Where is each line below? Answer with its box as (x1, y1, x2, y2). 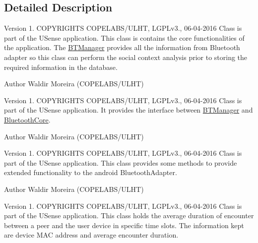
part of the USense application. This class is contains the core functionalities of (4, 32, 245, 43)
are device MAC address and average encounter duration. (4, 230, 179, 240)
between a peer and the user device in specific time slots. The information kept (4, 220, 244, 230)
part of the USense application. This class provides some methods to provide (4, 157, 237, 168)
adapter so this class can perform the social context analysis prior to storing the (4, 52, 248, 62)
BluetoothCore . (4, 114, 51, 124)
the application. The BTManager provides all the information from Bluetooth (4, 42, 240, 53)
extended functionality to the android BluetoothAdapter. (4, 167, 177, 178)
